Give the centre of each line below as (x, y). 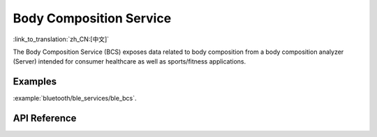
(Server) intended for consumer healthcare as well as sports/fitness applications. (130, 62)
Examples (35, 81)
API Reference (45, 118)
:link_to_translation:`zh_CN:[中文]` (61, 39)
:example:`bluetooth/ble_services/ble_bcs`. (75, 99)
